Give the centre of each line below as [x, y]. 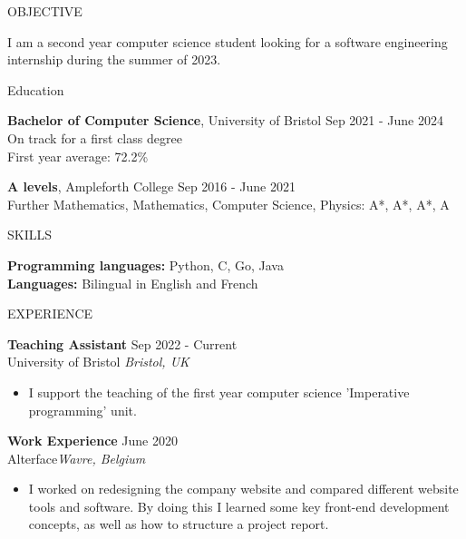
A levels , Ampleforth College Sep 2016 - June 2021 [151, 186]
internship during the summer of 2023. [114, 59]
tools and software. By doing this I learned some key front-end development [239, 506]
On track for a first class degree [95, 137]
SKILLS [30, 235]
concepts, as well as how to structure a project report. [179, 524]
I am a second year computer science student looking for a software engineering [228, 41]
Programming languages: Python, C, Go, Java [146, 265]
